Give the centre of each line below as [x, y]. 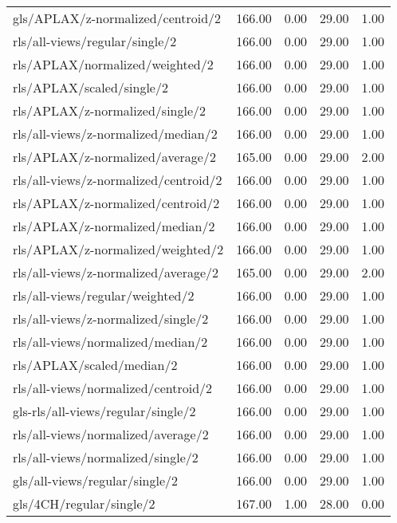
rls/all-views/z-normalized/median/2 [115, 134]
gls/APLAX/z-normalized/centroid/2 [117, 18]
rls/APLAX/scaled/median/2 [95, 365]
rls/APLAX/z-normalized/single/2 [110, 110]
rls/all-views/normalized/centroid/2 [113, 388]
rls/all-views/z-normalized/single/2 [111, 319]
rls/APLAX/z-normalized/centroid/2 [116, 203]
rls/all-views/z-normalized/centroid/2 [118, 180]
